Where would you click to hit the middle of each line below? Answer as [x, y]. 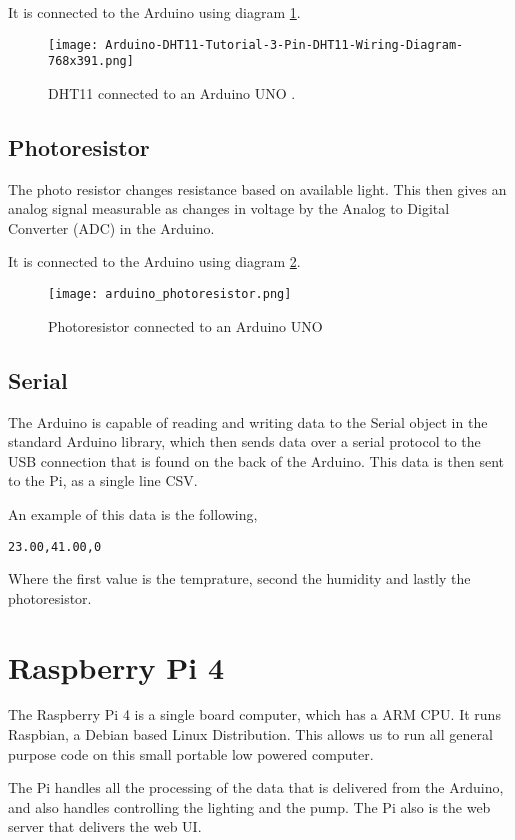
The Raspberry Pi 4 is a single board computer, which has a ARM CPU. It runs [254, 714]
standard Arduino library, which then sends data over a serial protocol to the [244, 441]
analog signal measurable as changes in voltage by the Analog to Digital [229, 208]
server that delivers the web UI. [105, 826]
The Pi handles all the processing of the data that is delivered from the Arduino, [256, 787]
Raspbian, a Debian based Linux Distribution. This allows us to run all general [250, 734]
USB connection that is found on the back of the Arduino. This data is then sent [256, 460]
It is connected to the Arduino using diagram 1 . [154, 12]
